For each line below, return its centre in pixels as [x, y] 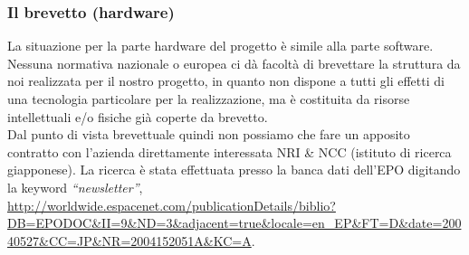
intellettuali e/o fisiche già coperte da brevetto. [138, 116]
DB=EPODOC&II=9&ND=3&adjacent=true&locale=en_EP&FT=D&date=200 [234, 223]
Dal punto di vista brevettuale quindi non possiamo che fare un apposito [209, 134]
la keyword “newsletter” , [75, 187]
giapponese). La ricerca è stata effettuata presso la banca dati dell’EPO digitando [234, 170]
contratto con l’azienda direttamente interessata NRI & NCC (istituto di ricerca [230, 151]
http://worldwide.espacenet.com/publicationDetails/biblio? [172, 205]
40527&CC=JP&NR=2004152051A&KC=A [129, 240]
